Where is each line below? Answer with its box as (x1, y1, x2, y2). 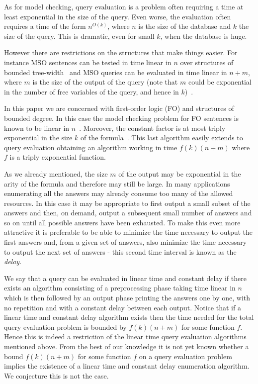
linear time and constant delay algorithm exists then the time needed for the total (4, 312, 254, 322)
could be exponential (188, 77, 252, 87)
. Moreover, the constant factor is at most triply (79, 122, 226, 133)
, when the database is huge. (160, 30, 247, 41)
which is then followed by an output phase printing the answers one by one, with (4, 292, 251, 303)
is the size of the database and (138, 21, 231, 31)
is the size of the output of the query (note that (32, 77, 178, 87)
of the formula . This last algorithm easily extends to (80, 132, 243, 143)
